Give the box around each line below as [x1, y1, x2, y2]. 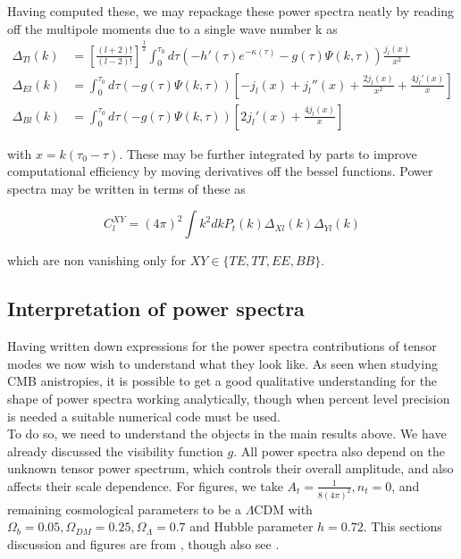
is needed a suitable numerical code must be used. [7, 406, 281, 425]
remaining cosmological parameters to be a [7, 499, 241, 518]
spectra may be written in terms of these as [7, 179, 246, 197]
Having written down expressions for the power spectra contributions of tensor [7, 337, 437, 355]
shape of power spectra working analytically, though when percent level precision [7, 389, 450, 407]
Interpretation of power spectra [7, 295, 305, 322]
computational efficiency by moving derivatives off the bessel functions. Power [7, 162, 433, 180]
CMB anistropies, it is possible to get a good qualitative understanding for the [7, 371, 438, 390]
